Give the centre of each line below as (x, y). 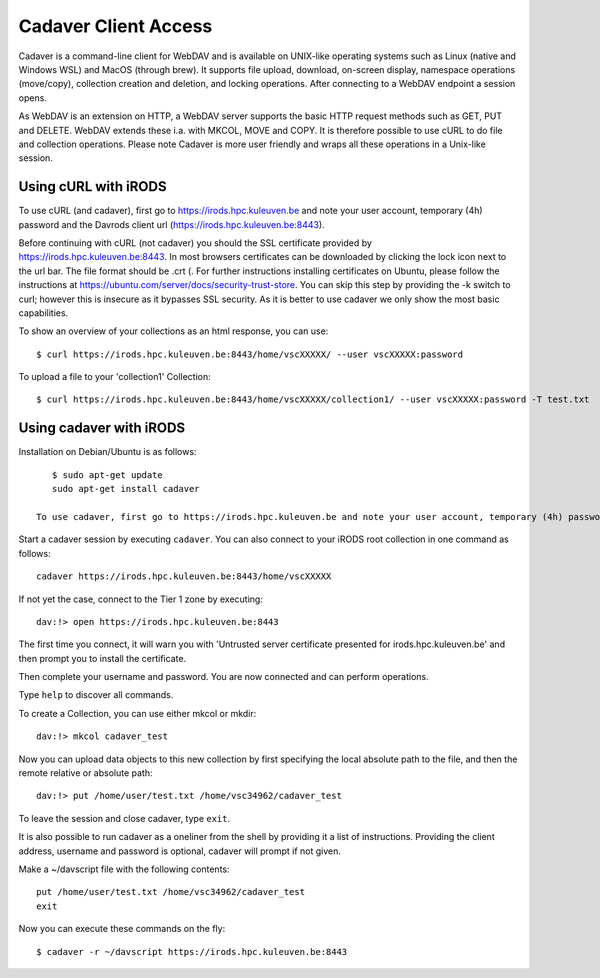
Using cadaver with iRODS (102, 428)
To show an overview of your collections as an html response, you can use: (173, 331)
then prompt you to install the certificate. (102, 658)
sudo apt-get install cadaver (125, 489)
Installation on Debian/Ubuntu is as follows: (107, 452)
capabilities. (43, 312)
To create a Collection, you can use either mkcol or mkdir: (137, 713)
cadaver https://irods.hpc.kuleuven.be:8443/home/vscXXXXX (184, 576)
